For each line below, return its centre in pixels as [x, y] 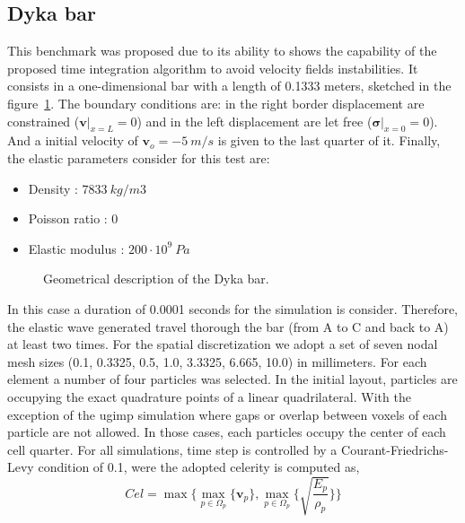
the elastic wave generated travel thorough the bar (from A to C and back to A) [228, 326]
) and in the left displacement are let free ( [254, 121]
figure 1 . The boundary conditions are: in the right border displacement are [216, 103]
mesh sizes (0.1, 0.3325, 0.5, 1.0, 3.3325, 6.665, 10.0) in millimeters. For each [217, 361]
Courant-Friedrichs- [395, 449]
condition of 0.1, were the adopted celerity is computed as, [199, 467]
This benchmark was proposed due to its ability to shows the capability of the [222, 51]
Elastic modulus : [76, 248]
